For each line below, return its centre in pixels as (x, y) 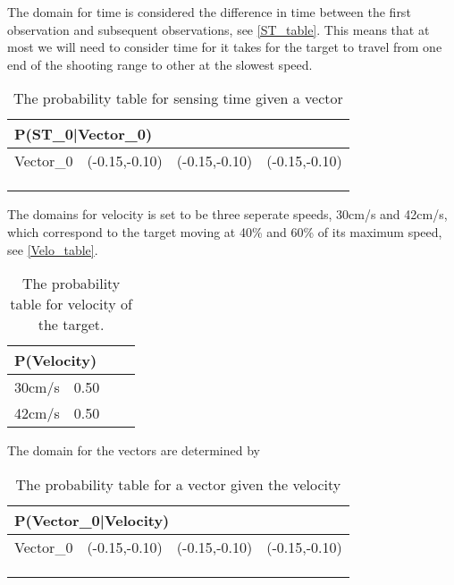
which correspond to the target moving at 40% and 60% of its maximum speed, (225, 231)
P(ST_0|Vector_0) (84, 134)
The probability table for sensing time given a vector (178, 98)
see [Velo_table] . (53, 249)
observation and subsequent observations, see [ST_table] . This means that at (219, 29)
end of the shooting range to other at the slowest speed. (160, 64)
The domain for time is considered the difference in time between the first (209, 12)
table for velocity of (71, 304)
